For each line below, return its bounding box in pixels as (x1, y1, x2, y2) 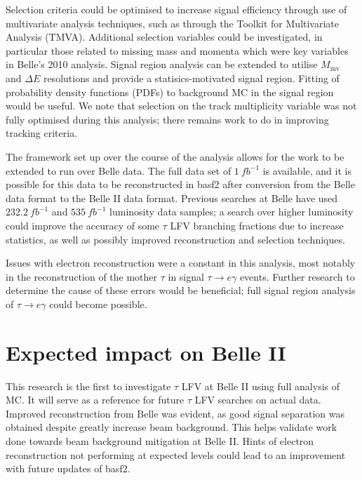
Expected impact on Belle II (6, 338, 286, 366)
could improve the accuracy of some (6, 218, 160, 232)
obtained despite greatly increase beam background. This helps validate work (6, 420, 337, 434)
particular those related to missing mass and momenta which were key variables (6, 43, 349, 58)
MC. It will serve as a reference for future (6, 392, 185, 407)
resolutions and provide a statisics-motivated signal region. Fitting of (43, 70, 340, 85)
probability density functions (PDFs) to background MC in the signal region (6, 84, 334, 99)
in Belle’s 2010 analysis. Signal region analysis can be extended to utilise (6, 57, 318, 72)
